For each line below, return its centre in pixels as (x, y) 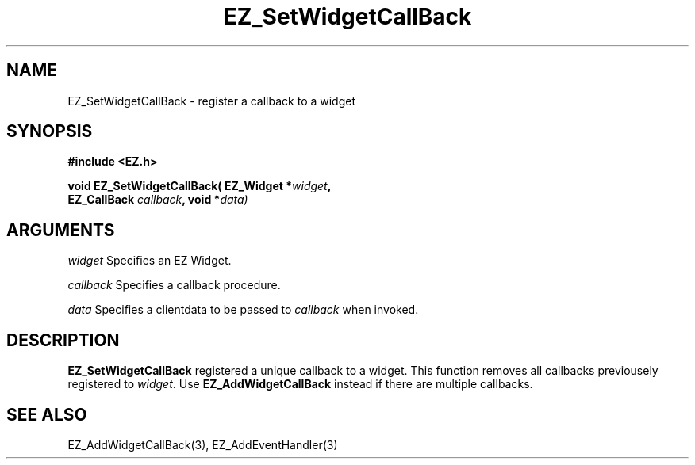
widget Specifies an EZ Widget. (150, 261)
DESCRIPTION (63, 340)
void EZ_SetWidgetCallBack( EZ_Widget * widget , (200, 186)
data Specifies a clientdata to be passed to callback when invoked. (243, 310)
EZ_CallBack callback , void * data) (158, 200)
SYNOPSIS (50, 131)
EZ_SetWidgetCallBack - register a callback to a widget (212, 101)
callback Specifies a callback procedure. (174, 285)
